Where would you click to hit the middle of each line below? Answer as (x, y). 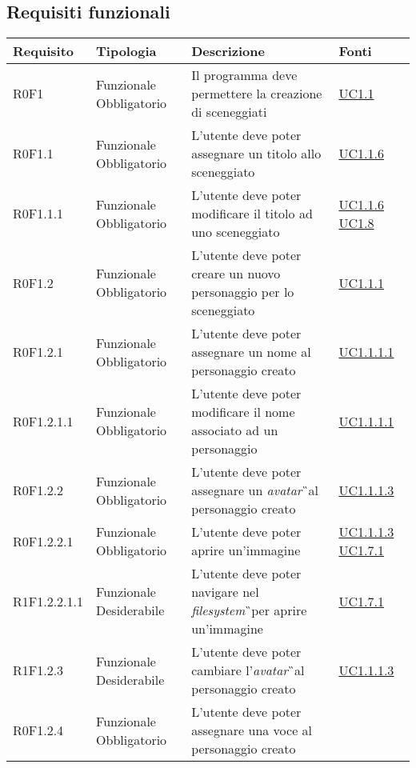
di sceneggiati (229, 112)
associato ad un (235, 430)
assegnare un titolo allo (256, 154)
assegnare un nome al (251, 352)
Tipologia (126, 51)
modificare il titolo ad (252, 214)
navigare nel (225, 592)
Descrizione (228, 51)
